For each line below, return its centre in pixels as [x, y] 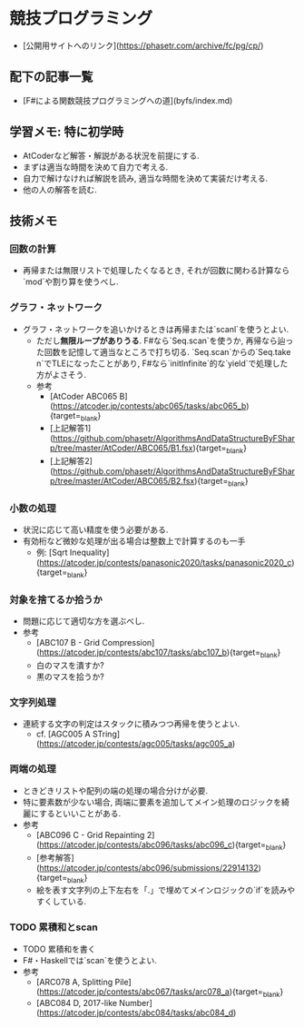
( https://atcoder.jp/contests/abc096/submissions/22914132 [147, 867]
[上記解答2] [71, 461]
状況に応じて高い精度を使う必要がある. [95, 530]
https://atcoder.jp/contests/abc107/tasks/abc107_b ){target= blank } [160, 653]
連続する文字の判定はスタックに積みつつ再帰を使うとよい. [131, 724]
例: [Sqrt [52, 553]
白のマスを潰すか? [70, 666]
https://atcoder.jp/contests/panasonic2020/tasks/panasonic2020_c [166, 563]
